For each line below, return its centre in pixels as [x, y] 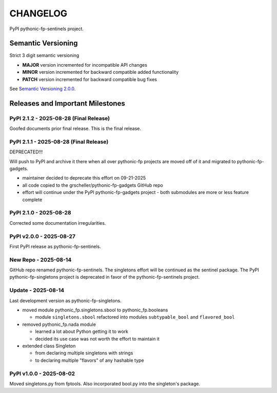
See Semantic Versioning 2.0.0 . [43, 89]
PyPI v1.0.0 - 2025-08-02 [42, 374]
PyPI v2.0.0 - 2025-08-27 [42, 236]
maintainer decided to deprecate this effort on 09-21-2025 [84, 178]
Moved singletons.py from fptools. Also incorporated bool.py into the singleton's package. [105, 384]
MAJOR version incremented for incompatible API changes [85, 65]
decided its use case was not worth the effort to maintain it [97, 339]
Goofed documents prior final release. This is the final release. [75, 129]
